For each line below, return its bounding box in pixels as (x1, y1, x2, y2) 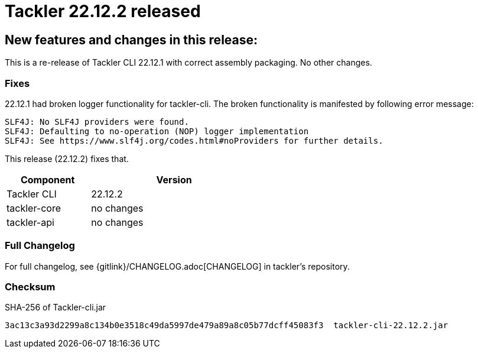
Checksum (5, 281, 56, 293)
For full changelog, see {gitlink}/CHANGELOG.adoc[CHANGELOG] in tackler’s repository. (5, 261, 350, 271)
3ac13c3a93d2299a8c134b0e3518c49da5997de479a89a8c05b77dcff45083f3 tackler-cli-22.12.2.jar (5, 320, 448, 331)
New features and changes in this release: (5, 32, 258, 47)
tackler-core (6, 202, 61, 214)
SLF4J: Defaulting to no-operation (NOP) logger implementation (5, 126, 309, 136)
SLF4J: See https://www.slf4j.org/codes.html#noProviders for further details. (5, 135, 383, 145)
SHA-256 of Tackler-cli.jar (5, 302, 106, 313)
